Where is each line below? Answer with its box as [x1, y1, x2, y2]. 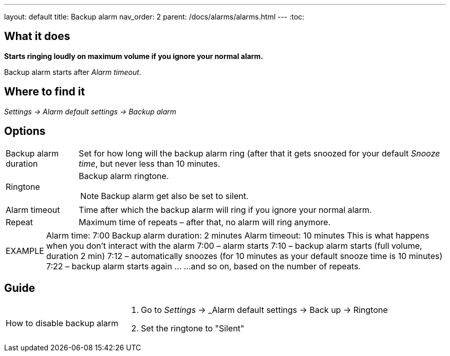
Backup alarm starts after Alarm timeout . [4, 67, 141, 76]
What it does [4, 30, 70, 43]
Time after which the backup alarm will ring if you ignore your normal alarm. [79, 204, 372, 215]
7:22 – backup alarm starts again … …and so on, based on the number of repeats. [46, 261, 361, 271]
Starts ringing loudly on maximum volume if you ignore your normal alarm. [4, 51, 264, 61]
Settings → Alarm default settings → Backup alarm [4, 107, 176, 116]
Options [4, 125, 46, 138]
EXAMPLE [6, 245, 44, 256]
